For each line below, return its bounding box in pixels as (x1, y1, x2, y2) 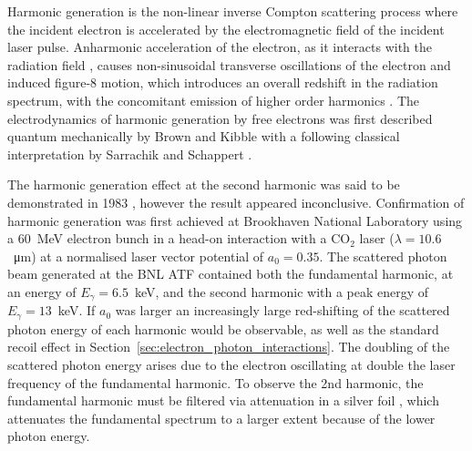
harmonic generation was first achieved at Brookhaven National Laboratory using (7, 210, 463, 230)
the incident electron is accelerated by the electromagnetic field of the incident (7, 19, 445, 38)
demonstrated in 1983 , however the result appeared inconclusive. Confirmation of (7, 192, 465, 211)
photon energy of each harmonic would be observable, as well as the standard (7, 319, 439, 338)
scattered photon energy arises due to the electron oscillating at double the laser (7, 355, 456, 374)
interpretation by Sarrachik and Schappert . (7, 144, 252, 163)
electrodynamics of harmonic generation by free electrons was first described (7, 108, 433, 128)
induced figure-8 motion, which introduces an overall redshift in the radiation (7, 73, 438, 92)
